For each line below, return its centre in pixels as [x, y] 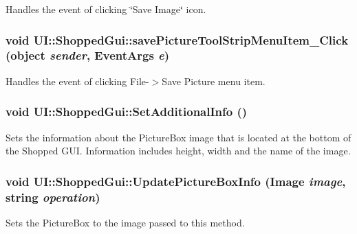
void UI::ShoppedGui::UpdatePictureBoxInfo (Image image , [176, 181]
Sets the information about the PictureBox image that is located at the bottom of [178, 137]
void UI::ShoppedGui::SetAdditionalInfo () [127, 112]
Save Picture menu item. [214, 81]
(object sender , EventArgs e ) [88, 55]
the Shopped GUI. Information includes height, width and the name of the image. [178, 151]
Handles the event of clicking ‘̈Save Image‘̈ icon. [106, 9]
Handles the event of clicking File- [77, 81]
